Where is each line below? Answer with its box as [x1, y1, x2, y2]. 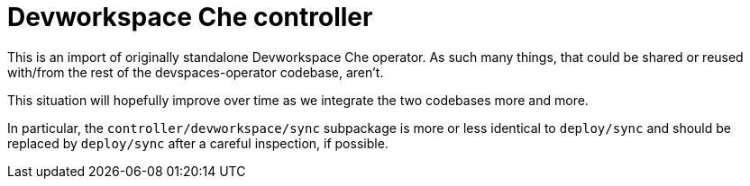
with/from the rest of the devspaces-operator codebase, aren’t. [7, 64, 384, 80]
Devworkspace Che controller [7, 2, 373, 32]
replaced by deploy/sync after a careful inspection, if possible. [7, 135, 389, 151]
